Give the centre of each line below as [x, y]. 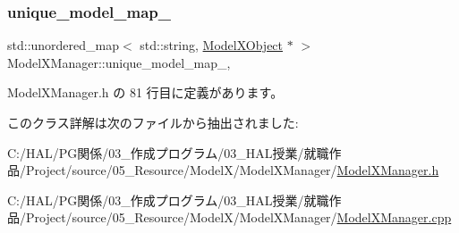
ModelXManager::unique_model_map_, [119, 62]
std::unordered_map [64, 45]
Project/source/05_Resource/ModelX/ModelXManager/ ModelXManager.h [232, 170]
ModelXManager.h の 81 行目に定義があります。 [145, 92]
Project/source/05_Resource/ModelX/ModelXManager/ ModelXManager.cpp [238, 217]
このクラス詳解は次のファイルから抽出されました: [153, 122]
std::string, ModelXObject [212, 45]
